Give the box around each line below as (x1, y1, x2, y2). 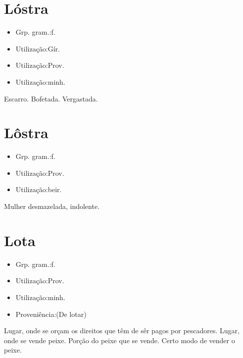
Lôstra (4, 122, 49, 143)
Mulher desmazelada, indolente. (4, 201, 100, 211)
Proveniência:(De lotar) (15, 308, 87, 319)
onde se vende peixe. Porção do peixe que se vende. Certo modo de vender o (4, 335, 235, 345)
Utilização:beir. (15, 184, 62, 195)
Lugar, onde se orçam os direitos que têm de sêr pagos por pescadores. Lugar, (4, 325, 240, 336)
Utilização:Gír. (15, 43, 60, 53)
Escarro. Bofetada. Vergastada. (4, 93, 98, 103)
